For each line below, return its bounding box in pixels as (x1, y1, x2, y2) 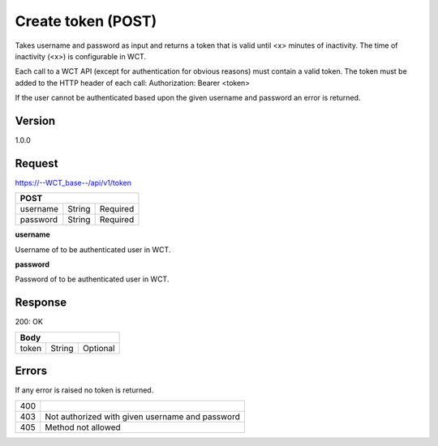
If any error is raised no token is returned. (15, 385, 154, 395)
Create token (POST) (15, 12, 157, 30)
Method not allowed (45, 422, 121, 433)
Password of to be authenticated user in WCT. (15, 274, 170, 284)
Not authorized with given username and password (45, 410, 241, 422)
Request (15, 157, 58, 170)
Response (15, 296, 67, 310)
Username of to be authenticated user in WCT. (15, 244, 171, 255)
